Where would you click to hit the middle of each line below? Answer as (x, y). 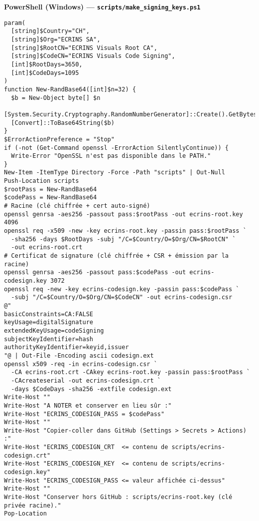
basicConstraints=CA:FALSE (49, 314)
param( (15, 23)
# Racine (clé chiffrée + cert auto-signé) (77, 206)
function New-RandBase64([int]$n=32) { (70, 89)
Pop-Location (25, 514)
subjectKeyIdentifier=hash (49, 339)
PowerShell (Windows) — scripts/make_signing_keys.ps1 (102, 6)
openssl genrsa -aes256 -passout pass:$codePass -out (95, 272)
